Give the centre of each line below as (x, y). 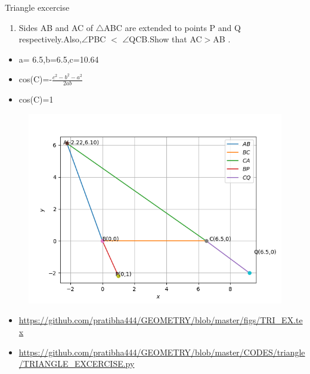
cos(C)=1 (36, 99)
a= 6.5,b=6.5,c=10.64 (59, 59)
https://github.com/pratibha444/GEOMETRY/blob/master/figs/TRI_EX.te (161, 320)
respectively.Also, (50, 39)
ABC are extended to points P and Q (172, 27)
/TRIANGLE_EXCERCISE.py (77, 364)
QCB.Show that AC (165, 39)
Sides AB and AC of (56, 27)
